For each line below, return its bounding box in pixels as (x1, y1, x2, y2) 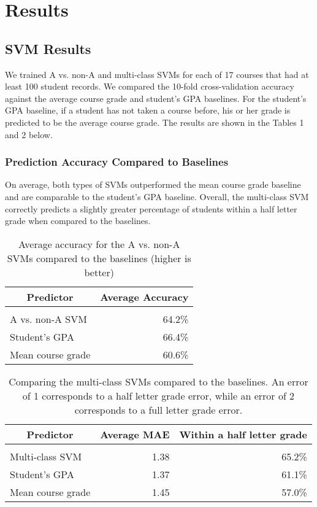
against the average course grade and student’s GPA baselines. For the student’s (5, 91, 307, 104)
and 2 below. (5, 128, 53, 141)
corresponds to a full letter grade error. (74, 402, 243, 417)
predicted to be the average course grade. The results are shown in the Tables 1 (5, 115, 304, 128)
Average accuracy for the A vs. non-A (18, 236, 180, 251)
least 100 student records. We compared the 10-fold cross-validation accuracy (5, 80, 294, 93)
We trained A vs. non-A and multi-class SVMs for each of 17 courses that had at (5, 68, 309, 80)
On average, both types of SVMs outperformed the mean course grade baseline (5, 178, 301, 191)
